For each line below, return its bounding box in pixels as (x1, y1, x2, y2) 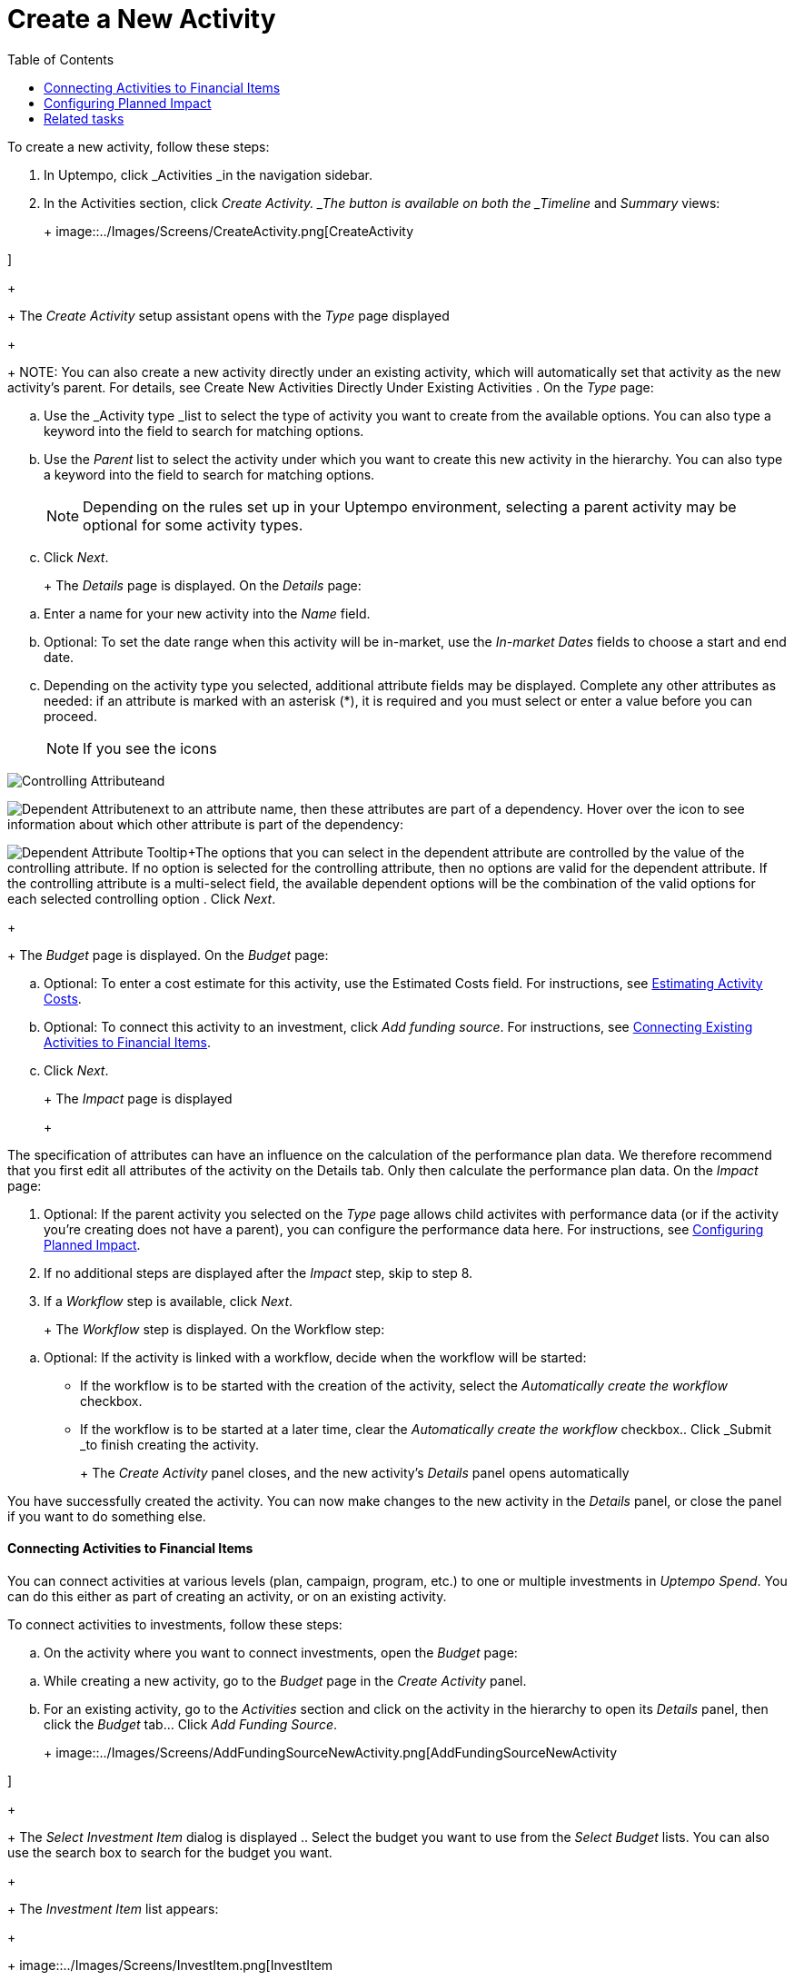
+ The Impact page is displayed (44, 1090, 233, 1106)
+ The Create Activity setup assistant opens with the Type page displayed (7, 307, 450, 323)
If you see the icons (83, 738, 217, 757)
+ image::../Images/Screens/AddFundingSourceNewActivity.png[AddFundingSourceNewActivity (44, 1744, 618, 1760)
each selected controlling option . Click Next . (7, 890, 276, 906)
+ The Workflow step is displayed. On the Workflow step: (44, 1321, 385, 1337)
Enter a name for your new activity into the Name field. (44, 605, 371, 621)
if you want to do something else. (7, 1508, 206, 1524)
